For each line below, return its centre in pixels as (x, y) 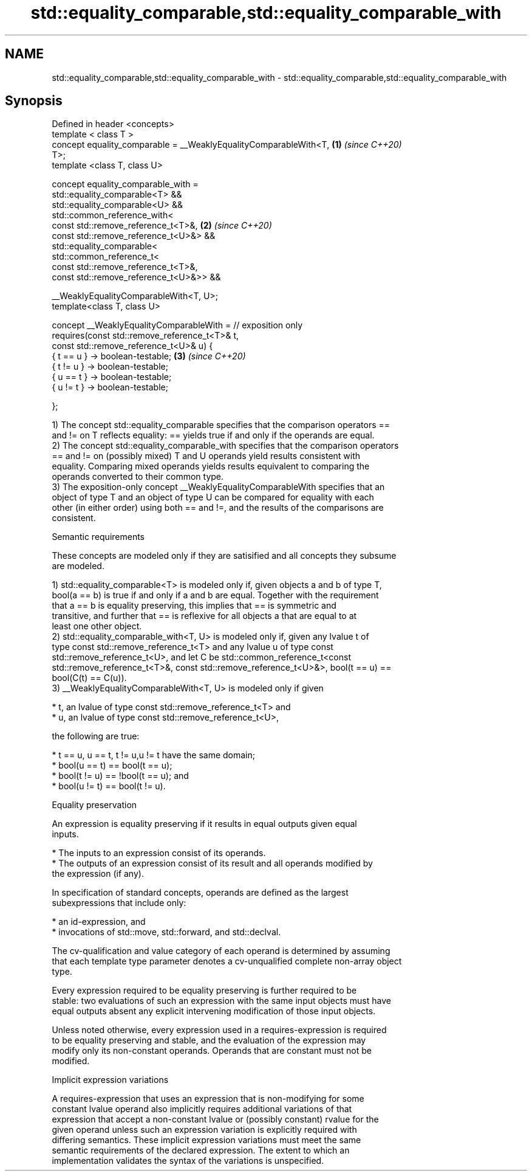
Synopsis (34, 101)
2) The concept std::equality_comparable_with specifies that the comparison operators (225, 446)
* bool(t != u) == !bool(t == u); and (120, 776)
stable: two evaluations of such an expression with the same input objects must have (221, 1001)
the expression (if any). (98, 874)
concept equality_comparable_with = (125, 184)
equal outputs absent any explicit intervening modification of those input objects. (214, 1011)
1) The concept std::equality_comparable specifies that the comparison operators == (221, 425)
